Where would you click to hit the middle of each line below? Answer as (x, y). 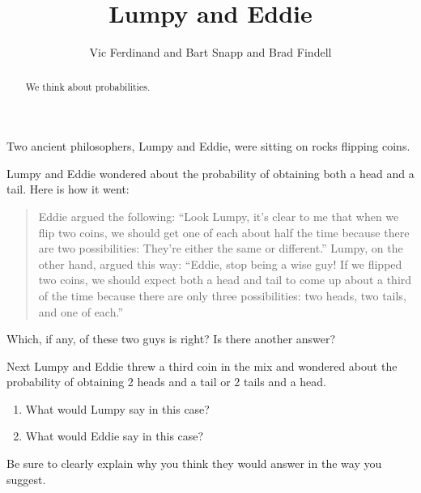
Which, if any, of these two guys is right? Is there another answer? (171, 339)
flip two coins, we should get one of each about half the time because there (224, 232)
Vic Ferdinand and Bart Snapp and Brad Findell (210, 52)
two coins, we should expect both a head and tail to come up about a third (225, 280)
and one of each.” (81, 311)
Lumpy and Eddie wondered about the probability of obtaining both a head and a (210, 173)
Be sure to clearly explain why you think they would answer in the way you (194, 463)
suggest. (26, 479)
